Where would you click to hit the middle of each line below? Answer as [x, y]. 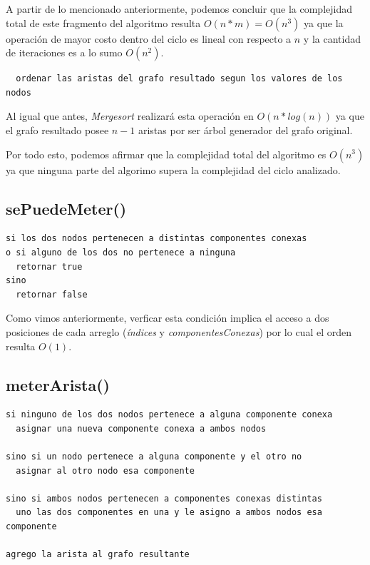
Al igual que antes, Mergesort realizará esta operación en [130, 116]
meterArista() [58, 384]
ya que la [324, 22]
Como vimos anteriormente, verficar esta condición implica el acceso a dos [168, 318]
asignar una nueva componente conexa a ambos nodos [141, 428]
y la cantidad [332, 38]
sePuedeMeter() [66, 208]
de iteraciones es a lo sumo [64, 52]
